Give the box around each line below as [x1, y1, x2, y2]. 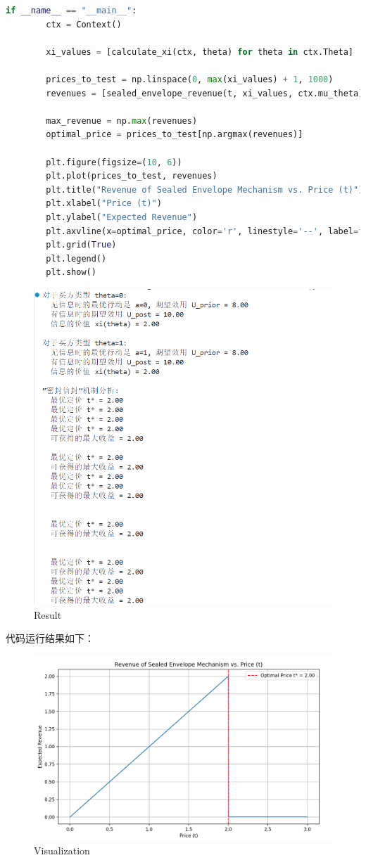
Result [34, 607, 62, 622]
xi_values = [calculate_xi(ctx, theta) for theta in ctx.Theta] [46, 46, 354, 57]
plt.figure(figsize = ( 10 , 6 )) [46, 157, 182, 167]
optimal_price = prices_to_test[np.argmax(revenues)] [46, 129, 303, 140]
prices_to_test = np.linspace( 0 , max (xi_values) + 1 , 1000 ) [46, 74, 334, 84]
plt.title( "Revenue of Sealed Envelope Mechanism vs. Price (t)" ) [46, 184, 364, 195]
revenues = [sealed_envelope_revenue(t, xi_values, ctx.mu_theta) [46, 88, 364, 98]
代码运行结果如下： [6, 631, 94, 646]
